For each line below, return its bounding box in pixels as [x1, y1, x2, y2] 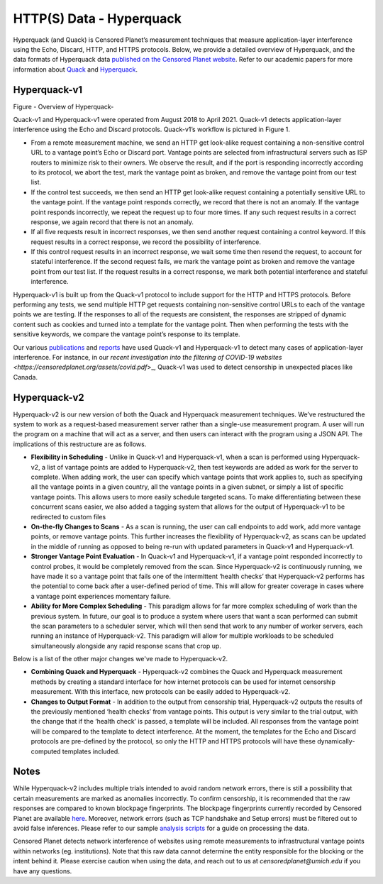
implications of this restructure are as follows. [13, 440, 147, 448]
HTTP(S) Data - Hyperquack [13, 11, 182, 26]
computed [30, 747, 61, 756]
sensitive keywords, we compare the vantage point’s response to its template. [13, 330, 240, 338]
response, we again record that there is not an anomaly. [30, 217, 194, 226]
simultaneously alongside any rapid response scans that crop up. [30, 641, 221, 650]
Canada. [13, 372, 38, 381]
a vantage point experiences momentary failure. [30, 592, 172, 600]
